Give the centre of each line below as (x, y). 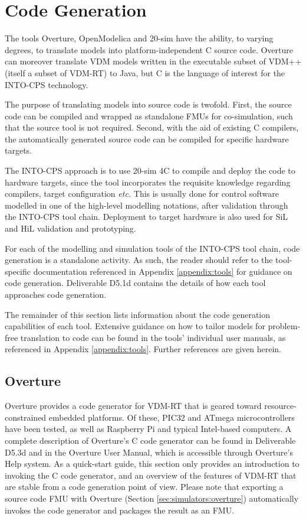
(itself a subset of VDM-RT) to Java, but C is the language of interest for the (145, 72)
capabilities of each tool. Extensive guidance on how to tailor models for (135, 326)
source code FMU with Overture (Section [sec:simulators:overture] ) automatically (152, 498)
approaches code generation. (56, 294)
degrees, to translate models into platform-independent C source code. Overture (149, 49)
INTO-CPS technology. (47, 84)
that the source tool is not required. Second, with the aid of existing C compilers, (152, 127)
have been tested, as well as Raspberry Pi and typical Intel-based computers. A (148, 429)
